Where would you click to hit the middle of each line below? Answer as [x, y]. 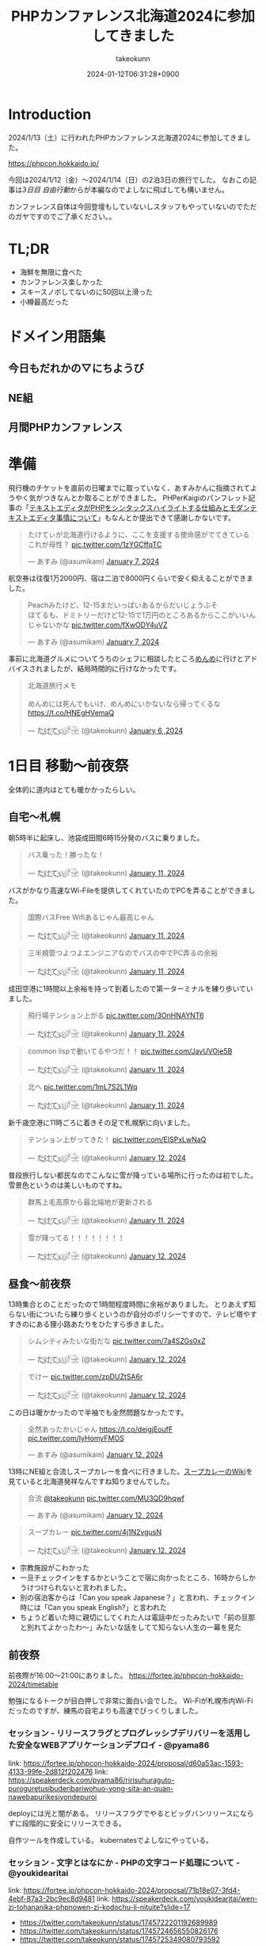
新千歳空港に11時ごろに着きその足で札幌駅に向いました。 [101, 1122]
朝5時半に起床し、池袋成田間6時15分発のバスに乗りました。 [106, 838]
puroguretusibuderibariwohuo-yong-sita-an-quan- [91, 1788]
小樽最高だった [44, 302]
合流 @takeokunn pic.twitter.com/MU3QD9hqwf [106, 1498]
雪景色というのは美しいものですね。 [67, 1185]
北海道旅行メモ [52, 685]
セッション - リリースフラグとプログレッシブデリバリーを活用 [125, 1733]
